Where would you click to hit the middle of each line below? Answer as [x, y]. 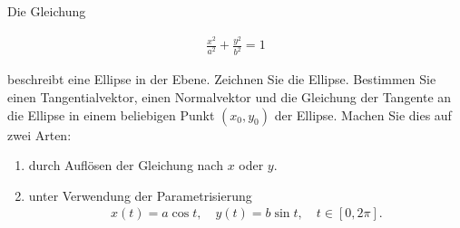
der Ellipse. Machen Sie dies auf [363, 114]
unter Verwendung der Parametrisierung [140, 195]
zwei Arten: [39, 134]
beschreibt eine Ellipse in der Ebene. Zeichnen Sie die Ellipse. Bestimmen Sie [222, 79]
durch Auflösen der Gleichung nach [126, 165]
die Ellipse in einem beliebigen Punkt [111, 114]
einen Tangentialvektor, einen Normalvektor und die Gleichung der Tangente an [230, 96]
